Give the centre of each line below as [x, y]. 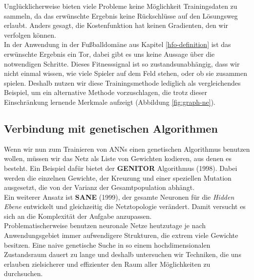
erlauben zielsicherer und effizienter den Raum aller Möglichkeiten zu [107, 264]
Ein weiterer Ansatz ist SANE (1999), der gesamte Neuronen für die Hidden [119, 197]
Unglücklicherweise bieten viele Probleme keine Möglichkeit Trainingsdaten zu [121, 6]
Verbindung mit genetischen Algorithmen [111, 128]
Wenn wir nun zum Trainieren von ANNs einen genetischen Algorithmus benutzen [127, 149]
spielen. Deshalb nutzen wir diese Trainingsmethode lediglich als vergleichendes [122, 82]
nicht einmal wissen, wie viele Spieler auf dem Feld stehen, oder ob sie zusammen [126, 73]
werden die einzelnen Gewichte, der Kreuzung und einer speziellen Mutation [118, 177]
